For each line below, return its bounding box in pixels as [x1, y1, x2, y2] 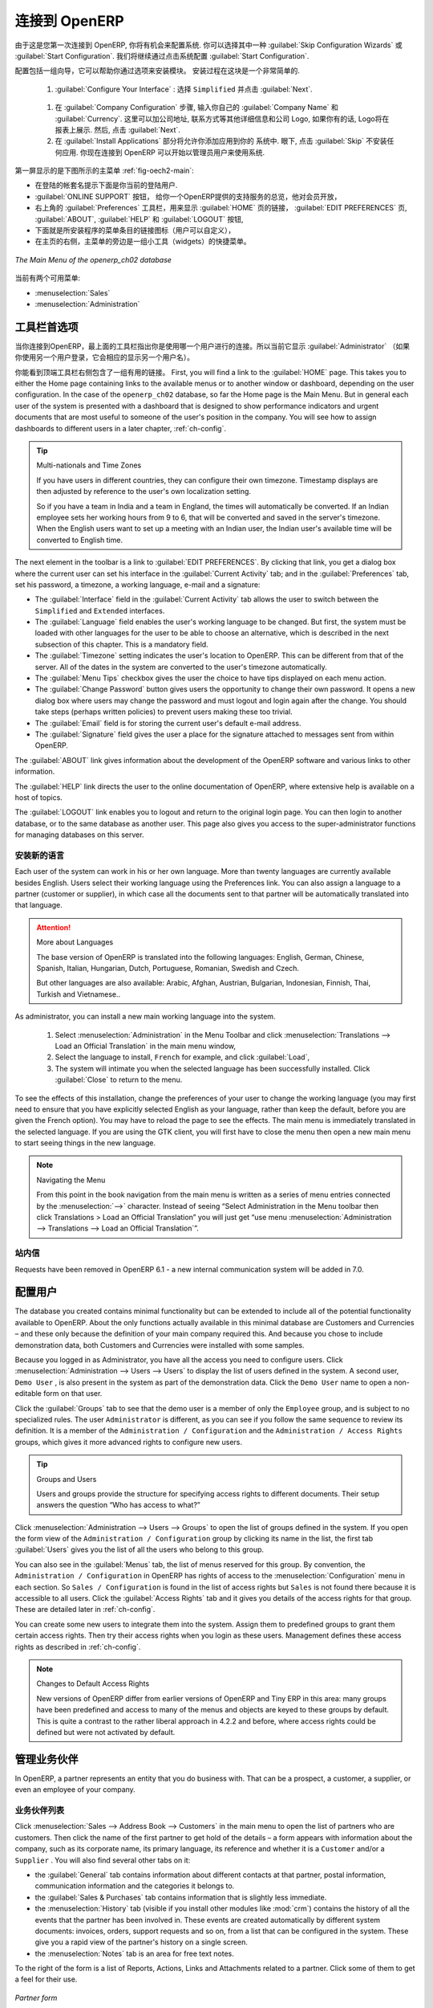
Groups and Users [36, 1474, 97, 1484]
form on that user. [42, 1389, 103, 1398]
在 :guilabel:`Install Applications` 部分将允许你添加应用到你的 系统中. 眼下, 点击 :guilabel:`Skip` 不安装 [55, 137, 387, 146]
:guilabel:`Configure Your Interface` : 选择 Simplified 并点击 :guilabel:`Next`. [55, 84, 313, 94]
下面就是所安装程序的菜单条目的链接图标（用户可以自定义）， [34, 226, 236, 235]
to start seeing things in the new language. [14, 1138, 156, 1148]
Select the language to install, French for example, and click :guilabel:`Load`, [55, 1052, 310, 1062]
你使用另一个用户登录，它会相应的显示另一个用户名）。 [14, 353, 194, 362]
